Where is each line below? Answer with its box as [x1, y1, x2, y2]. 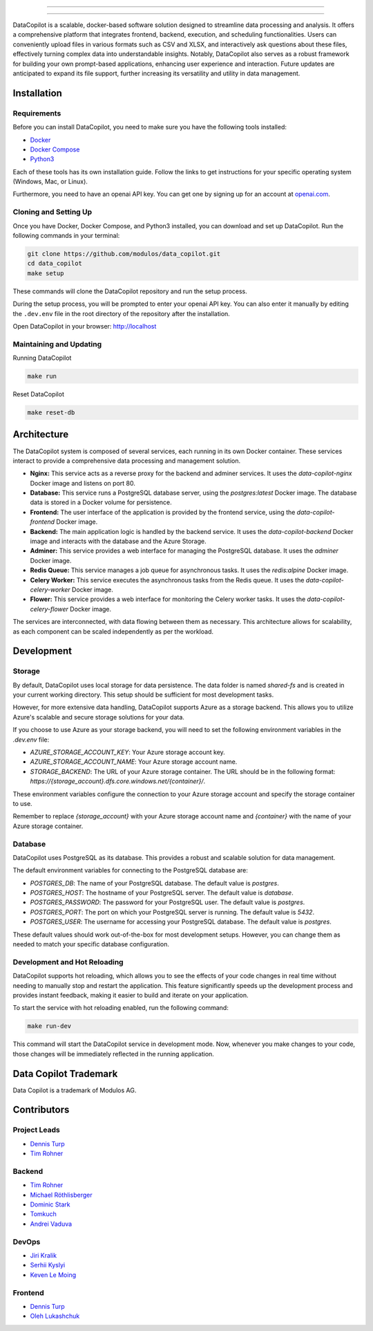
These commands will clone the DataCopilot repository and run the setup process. [12, 287, 248, 295]
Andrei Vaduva [30, 1220, 73, 1228]
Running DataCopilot [12, 354, 72, 362]
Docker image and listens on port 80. [30, 479, 136, 487]
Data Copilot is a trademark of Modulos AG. [12, 1086, 137, 1094]
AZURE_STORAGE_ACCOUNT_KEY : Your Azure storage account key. [30, 748, 226, 757]
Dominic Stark [30, 1200, 70, 1209]
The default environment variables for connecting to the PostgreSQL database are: [12, 866, 249, 874]
